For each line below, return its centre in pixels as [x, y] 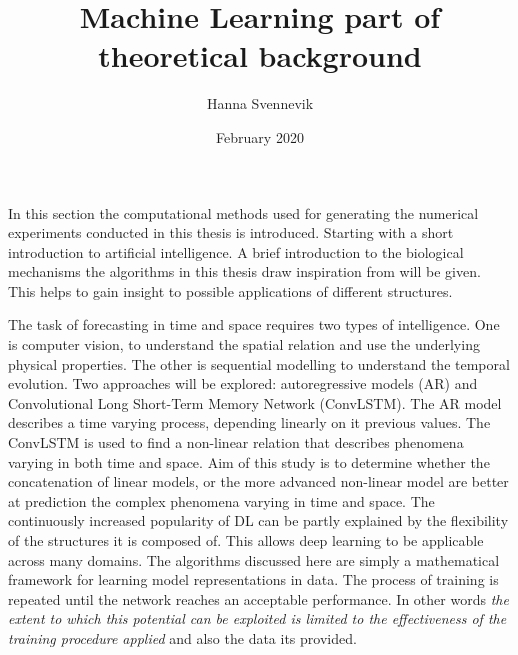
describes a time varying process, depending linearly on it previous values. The [249, 422]
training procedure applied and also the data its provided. [182, 637]
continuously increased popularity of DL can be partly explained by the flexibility [258, 520]
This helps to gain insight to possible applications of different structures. [230, 290]
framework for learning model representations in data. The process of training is [253, 579]
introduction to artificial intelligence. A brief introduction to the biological [236, 251]
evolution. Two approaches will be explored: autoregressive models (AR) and [243, 383]
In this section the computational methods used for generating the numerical [243, 212]
